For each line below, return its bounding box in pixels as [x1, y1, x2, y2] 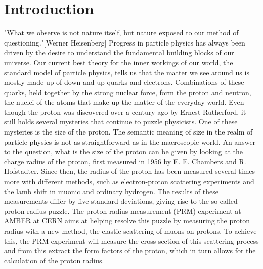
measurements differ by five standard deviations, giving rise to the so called [4, 196, 238, 206]
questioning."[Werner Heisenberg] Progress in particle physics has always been [4, 37, 245, 48]
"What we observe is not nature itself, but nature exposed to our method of [4, 27, 239, 38]
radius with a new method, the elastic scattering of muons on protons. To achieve [4, 226, 257, 236]
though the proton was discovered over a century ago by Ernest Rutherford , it [4, 106, 246, 117]
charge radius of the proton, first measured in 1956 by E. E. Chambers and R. [4, 156, 246, 166]
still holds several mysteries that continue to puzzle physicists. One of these [4, 116, 238, 127]
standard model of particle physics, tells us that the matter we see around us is [4, 67, 249, 77]
